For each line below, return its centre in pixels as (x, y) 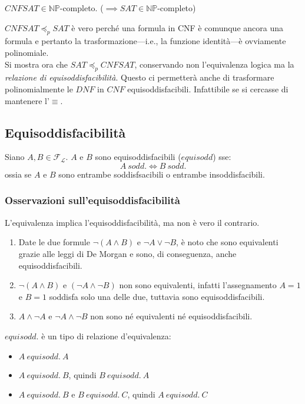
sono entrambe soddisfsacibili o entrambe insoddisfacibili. (162, 174)
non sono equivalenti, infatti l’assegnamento (198, 285)
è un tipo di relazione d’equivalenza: (106, 335)
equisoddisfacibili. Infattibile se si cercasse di (208, 89)
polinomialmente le (39, 89)
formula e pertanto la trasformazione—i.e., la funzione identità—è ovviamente (145, 41)
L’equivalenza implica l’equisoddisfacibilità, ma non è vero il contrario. (132, 222)
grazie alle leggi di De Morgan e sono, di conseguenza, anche (127, 253)
